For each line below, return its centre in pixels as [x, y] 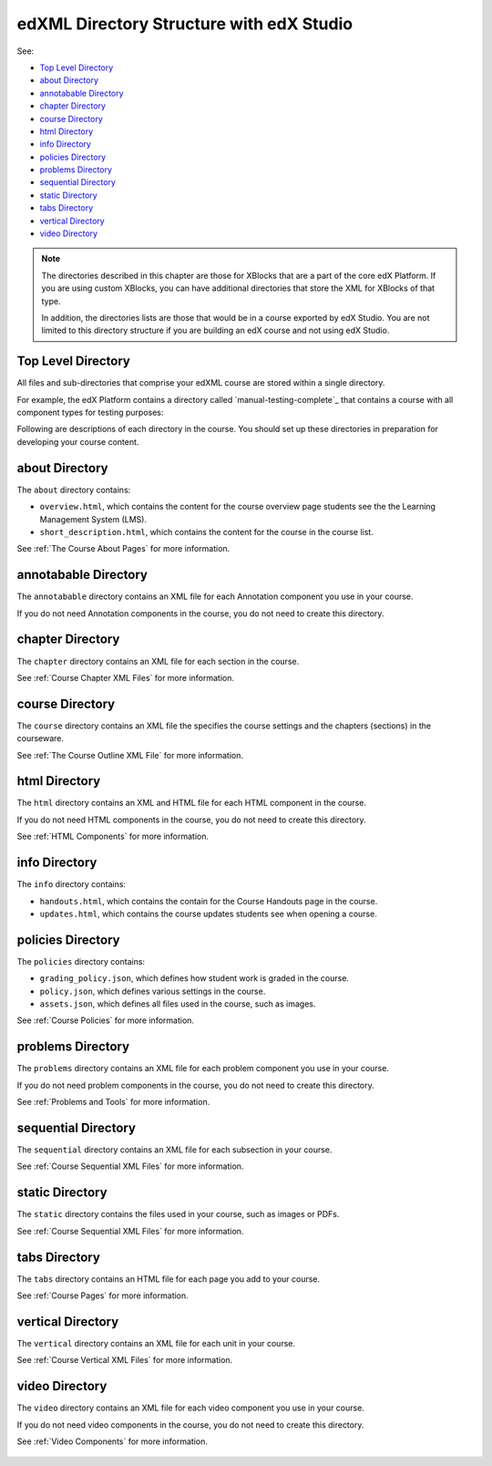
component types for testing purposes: [90, 413]
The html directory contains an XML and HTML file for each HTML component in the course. [191, 803]
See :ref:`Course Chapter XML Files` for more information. [126, 677]
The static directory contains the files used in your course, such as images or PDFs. [178, 1214]
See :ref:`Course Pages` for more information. [102, 1296]
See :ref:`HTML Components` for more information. [113, 836]
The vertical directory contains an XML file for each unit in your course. [156, 1343]
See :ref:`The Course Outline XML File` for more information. [130, 755]
